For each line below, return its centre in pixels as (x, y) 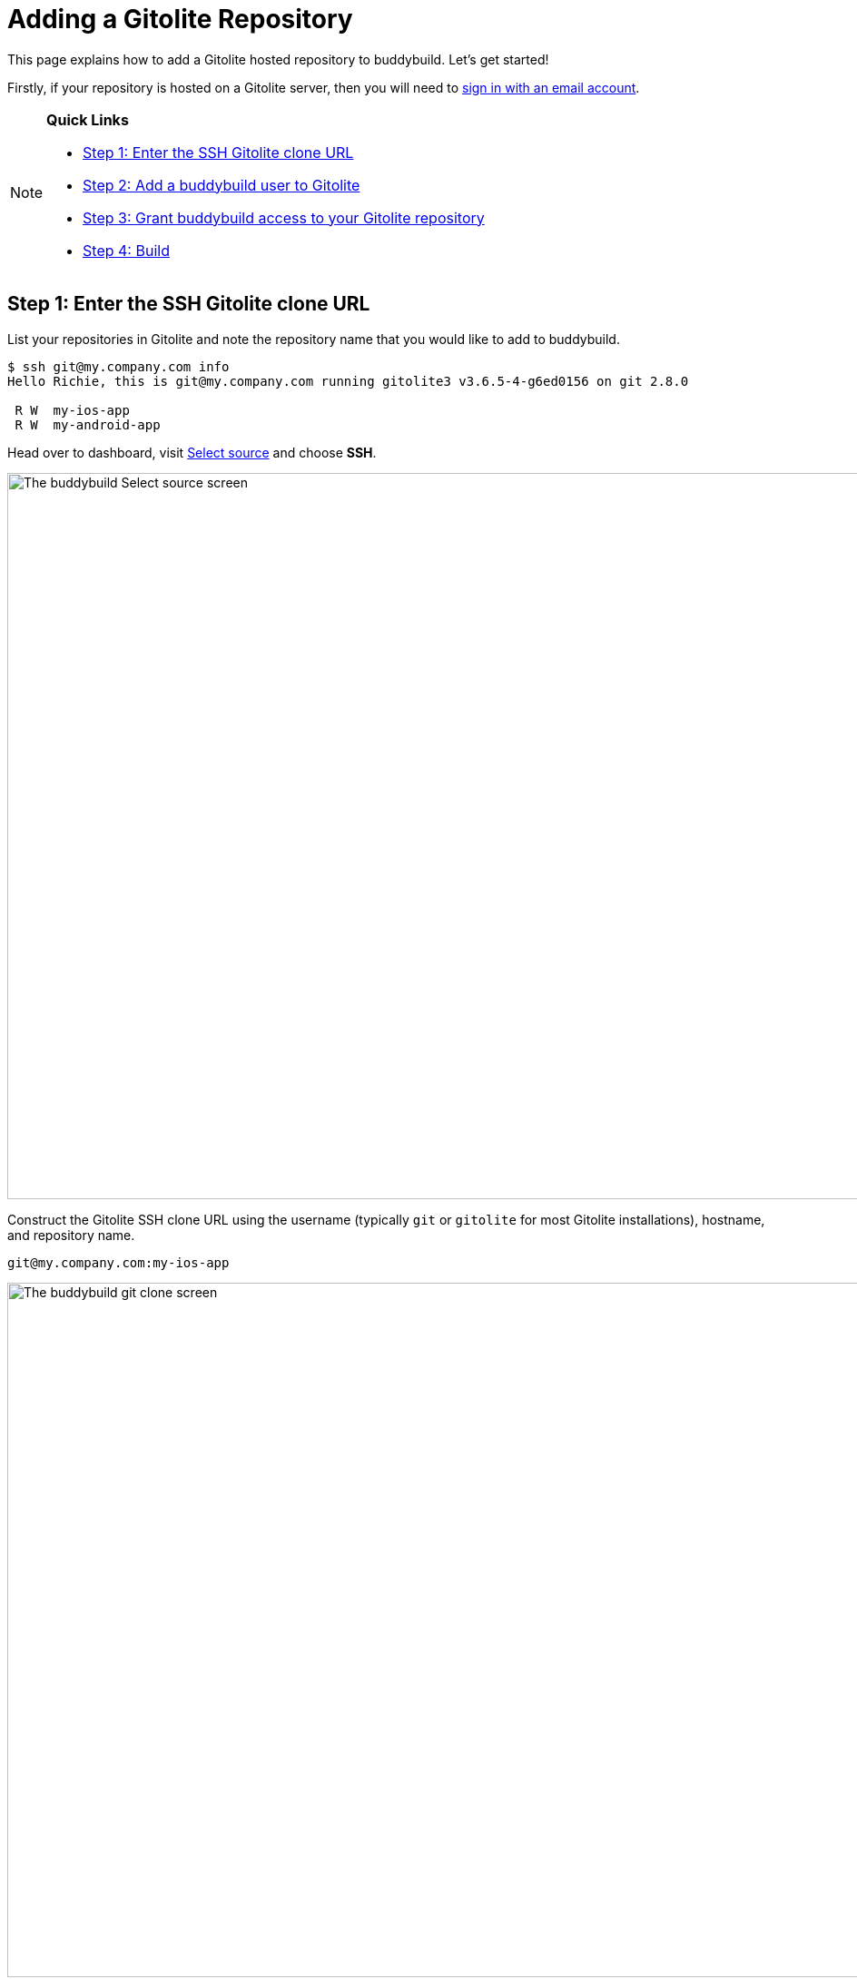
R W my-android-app (88, 424)
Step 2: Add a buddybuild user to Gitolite (222, 185)
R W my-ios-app (72, 410)
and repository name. (71, 1235)
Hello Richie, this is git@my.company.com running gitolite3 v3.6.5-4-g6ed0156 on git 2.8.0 (348, 381)
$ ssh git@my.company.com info (118, 366)
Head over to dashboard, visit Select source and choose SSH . (192, 452)
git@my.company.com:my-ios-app (118, 1262)
